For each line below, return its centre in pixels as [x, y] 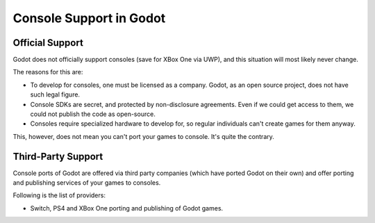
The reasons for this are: [48, 72]
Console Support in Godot [89, 18]
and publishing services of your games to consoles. [87, 183]
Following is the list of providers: [59, 195]
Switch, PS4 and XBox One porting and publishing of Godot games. [127, 208]
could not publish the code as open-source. [93, 114]
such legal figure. [55, 94]
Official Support [48, 43]
